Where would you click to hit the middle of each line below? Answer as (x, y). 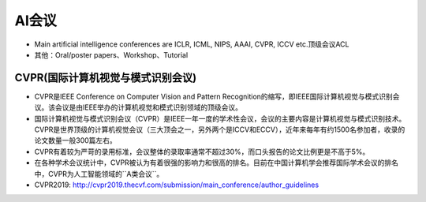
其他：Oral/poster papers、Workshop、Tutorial (111, 54)
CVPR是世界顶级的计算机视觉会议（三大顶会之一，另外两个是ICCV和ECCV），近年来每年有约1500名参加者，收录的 (220, 129)
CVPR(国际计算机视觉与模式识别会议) (106, 78)
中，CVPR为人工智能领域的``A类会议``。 (99, 174)
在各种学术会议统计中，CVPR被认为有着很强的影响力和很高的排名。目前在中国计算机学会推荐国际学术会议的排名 (216, 163)
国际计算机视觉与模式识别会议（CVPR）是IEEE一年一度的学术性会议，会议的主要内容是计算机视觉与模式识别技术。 (220, 118)
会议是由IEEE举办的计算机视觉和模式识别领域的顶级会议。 (149, 107)
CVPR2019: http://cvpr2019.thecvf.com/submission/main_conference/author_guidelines (177, 185)
